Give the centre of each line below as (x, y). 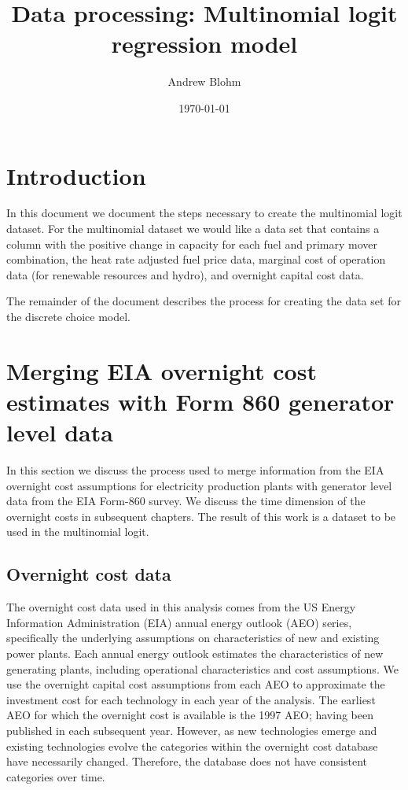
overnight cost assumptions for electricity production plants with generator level (199, 485)
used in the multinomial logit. (78, 532)
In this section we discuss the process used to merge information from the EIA (195, 470)
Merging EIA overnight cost (162, 370)
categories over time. (56, 776)
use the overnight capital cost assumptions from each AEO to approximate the (196, 684)
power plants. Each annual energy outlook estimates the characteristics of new (195, 653)
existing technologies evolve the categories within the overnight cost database (192, 746)
